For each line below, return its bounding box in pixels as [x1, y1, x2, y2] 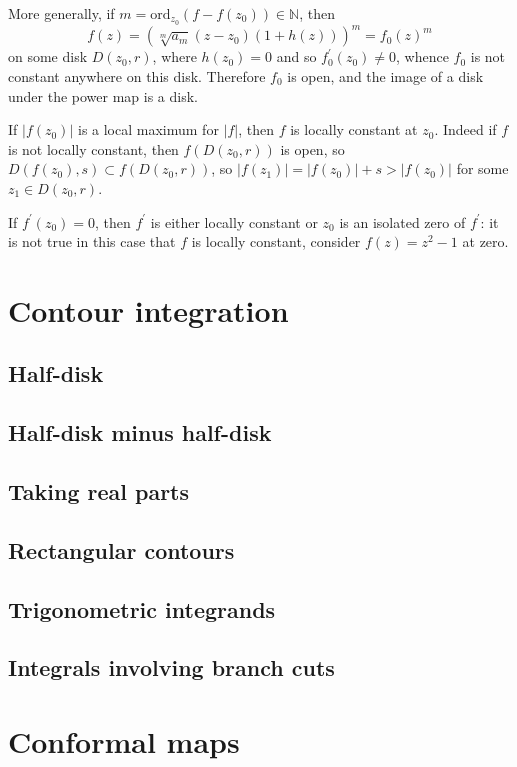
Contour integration [8, 289, 289, 330]
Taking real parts [8, 476, 190, 507]
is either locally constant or [150, 211, 318, 232]
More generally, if [8, 3, 115, 23]
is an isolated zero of [339, 211, 466, 232]
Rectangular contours [8, 534, 235, 565]
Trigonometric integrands [8, 593, 276, 624]
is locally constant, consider [191, 231, 361, 252]
